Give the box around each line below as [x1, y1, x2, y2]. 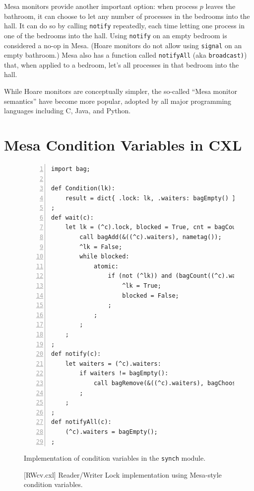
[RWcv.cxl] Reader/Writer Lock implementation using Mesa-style [24, 469, 222, 480]
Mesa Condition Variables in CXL [4, 134, 242, 155]
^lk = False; [79, 243, 123, 250]
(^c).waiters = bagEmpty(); [65, 428, 158, 435]
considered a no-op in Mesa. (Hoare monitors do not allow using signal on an [4, 40, 242, 50]
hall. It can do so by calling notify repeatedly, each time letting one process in [4, 20, 245, 31]
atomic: [93, 262, 119, 270]
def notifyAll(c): [51, 418, 112, 426]
